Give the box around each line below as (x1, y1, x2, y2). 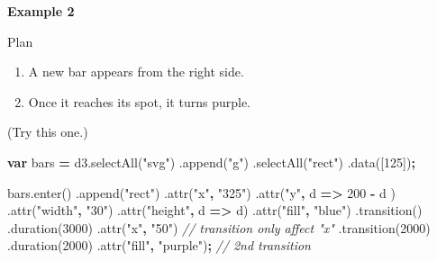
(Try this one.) (7, 122, 88, 141)
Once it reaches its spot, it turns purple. (28, 92, 250, 111)
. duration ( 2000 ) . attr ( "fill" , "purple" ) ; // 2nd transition (7, 236, 311, 255)
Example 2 (7, 2, 75, 20)
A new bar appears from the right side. (28, 62, 244, 81)
